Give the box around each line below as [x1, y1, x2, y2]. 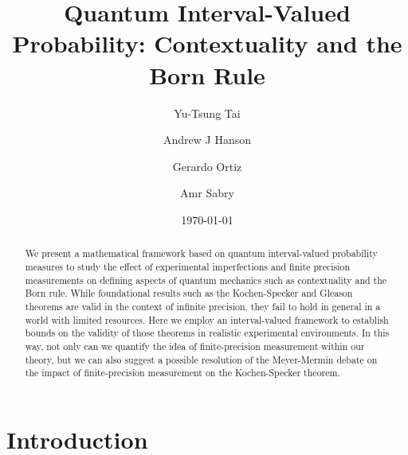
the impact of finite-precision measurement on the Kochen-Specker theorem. [25, 366, 340, 379]
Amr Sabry [180, 185, 234, 201]
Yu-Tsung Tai [174, 104, 241, 121]
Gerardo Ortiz [172, 157, 242, 174]
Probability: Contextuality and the [12, 27, 402, 60]
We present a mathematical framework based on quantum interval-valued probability [25, 247, 378, 260]
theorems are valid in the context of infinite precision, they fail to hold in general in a [25, 299, 381, 313]
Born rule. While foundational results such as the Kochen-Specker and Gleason [25, 286, 353, 300]
